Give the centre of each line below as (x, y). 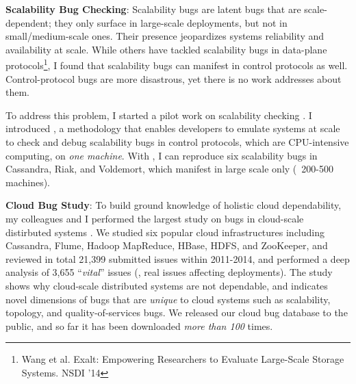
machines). (28, 182)
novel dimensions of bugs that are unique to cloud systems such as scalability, (168, 299)
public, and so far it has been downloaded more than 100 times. (139, 325)
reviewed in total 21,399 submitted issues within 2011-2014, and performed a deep (178, 258)
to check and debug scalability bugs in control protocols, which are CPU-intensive (177, 142)
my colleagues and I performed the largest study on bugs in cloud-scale (155, 218)
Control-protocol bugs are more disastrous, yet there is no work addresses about (174, 78)
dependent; (28, 22)
